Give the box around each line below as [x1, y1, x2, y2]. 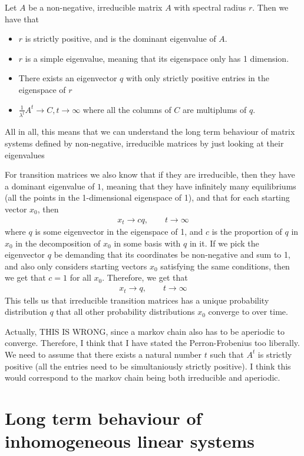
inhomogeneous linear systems [5, 429, 255, 453]
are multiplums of [183, 103, 247, 115]
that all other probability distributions [56, 305, 195, 318]
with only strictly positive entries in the [126, 72, 270, 84]
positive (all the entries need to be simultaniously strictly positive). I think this [5, 360, 291, 372]
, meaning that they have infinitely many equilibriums [101, 179, 296, 192]
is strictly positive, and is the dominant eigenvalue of [25, 32, 216, 45]
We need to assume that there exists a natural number [5, 348, 202, 360]
